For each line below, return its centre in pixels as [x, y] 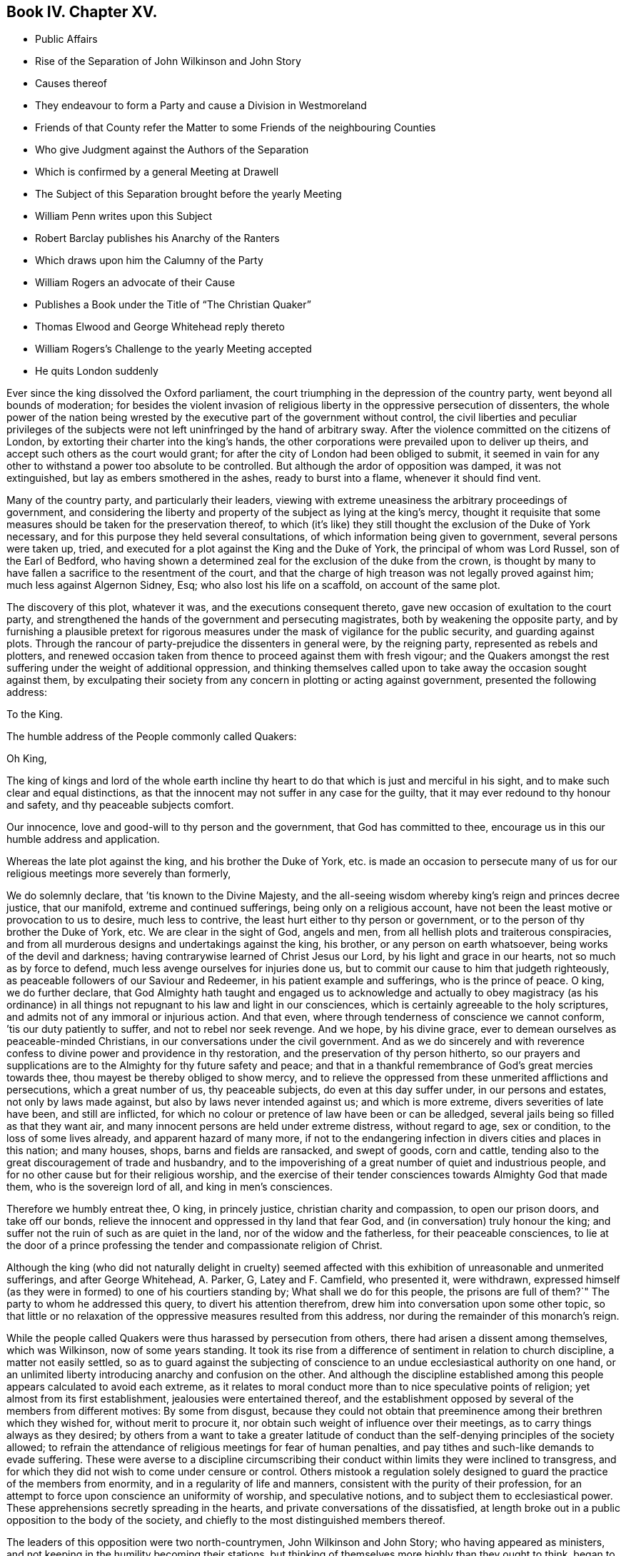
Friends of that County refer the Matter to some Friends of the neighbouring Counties [236, 128]
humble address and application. [83, 839]
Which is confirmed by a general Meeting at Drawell [157, 172]
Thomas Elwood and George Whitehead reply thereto [160, 327]
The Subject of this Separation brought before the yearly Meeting [188, 194]
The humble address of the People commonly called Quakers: [152, 737]
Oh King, [27, 759]
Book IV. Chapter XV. [82, 12]
